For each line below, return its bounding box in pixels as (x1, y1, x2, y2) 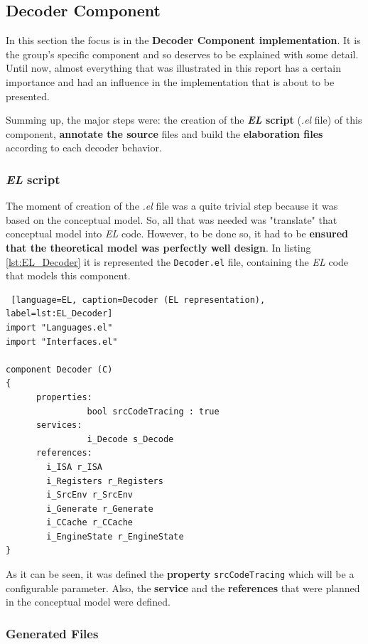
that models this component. (6, 268, 131, 283)
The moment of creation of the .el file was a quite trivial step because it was (6, 198, 338, 213)
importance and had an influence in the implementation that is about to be (6, 74, 335, 89)
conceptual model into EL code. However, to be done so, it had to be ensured (6, 226, 349, 241)
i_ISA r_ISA (46, 461, 103, 472)
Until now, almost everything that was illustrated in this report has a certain (6, 60, 341, 75)
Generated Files (6, 624, 99, 642)
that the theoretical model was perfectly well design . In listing (6, 240, 311, 254)
